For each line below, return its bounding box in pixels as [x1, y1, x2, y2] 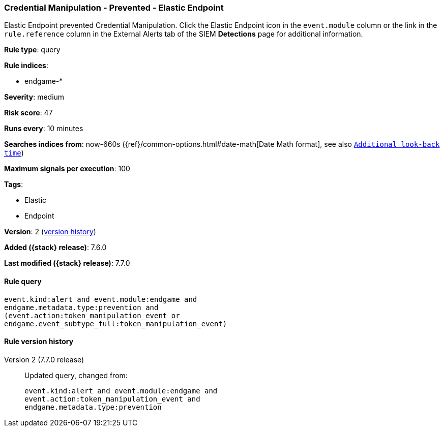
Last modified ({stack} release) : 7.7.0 [4, 259, 130, 268]
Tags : [4, 180, 23, 189]
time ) [4, 148, 24, 158]
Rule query [4, 276, 42, 286]
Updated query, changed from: [24, 371, 128, 380]
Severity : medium [4, 93, 65, 102]
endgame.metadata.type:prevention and [4, 303, 159, 312]
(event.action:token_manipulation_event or [4, 311, 180, 320]
